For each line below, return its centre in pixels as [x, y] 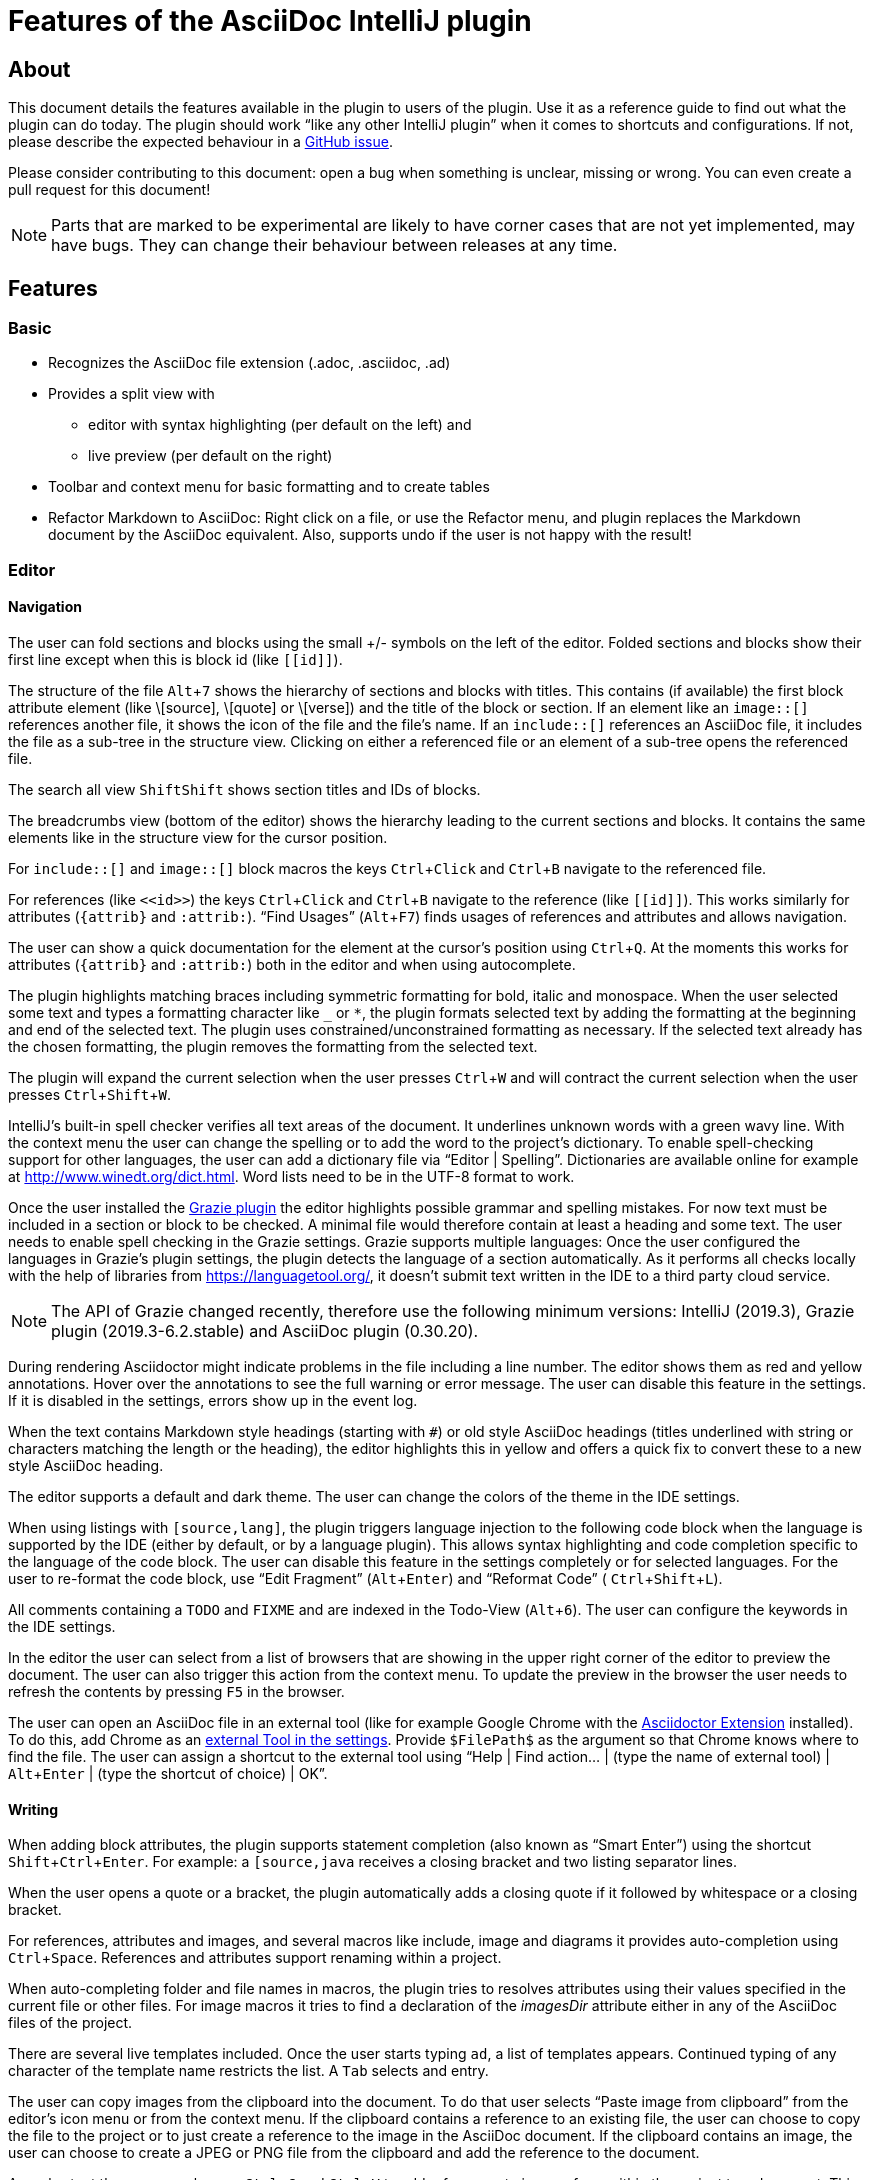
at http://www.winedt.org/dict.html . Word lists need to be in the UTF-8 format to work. [291, 1176]
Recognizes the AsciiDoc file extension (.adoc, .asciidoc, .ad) [249, 363]
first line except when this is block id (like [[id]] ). [175, 659]
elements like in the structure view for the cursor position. [198, 837]
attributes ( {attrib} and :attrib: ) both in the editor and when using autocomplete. [292, 964]
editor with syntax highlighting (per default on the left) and [280, 425]
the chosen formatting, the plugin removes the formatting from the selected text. [273, 1046]
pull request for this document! [109, 190]
